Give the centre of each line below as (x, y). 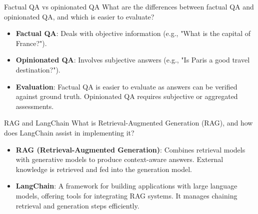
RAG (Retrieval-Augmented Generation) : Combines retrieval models (130, 149)
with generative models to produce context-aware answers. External (119, 159)
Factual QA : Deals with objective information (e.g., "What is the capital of (133, 33)
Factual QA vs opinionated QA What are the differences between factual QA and (129, 6)
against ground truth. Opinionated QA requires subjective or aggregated (127, 96)
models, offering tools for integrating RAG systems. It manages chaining (126, 195)
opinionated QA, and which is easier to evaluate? (79, 16)
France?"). (31, 43)
